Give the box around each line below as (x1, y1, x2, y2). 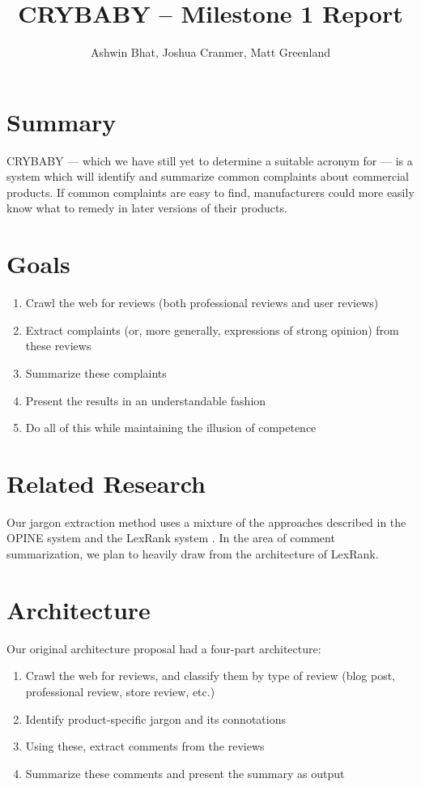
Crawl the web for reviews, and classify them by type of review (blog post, (25, 667, 396, 684)
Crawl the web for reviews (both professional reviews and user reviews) (25, 294, 379, 311)
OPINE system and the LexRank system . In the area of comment (6, 529, 335, 546)
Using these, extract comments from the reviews (25, 738, 265, 755)
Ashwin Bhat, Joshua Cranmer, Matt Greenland (91, 44, 330, 61)
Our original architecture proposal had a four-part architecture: (6, 639, 321, 657)
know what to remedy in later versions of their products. (6, 199, 287, 216)
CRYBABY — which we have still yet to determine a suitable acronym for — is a (6, 152, 413, 169)
